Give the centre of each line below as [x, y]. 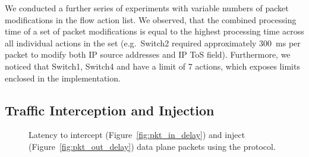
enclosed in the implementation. [63, 78]
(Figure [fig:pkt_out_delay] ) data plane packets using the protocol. [152, 146]
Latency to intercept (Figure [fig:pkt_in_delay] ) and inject [137, 135]
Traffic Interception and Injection [110, 110]
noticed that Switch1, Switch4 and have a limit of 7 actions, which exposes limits [152, 66]
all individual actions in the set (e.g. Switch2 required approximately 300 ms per [153, 43]
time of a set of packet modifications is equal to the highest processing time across [154, 31]
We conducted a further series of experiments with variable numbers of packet [147, 8]
